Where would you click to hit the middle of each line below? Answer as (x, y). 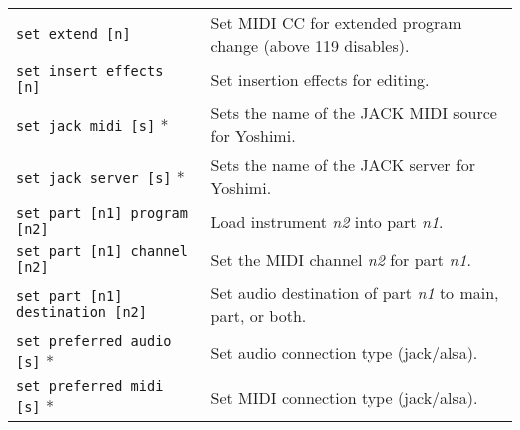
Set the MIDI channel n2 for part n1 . (340, 259)
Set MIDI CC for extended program (336, 22)
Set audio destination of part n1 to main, (354, 292)
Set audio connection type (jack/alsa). (344, 352)
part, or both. (258, 315)
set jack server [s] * (100, 176)
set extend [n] (73, 34)
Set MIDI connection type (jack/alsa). (344, 397)
